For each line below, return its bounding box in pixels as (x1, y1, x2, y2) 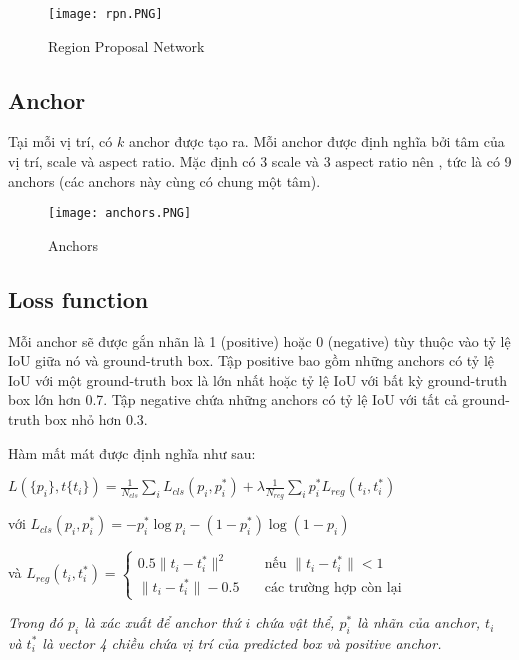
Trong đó (8, 612, 63, 633)
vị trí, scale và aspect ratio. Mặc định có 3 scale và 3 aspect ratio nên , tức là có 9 (8, 151, 512, 172)
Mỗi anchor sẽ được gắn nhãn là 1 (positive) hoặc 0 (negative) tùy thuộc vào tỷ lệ (8, 330, 511, 351)
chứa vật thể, (255, 612, 335, 633)
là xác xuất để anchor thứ (84, 612, 241, 633)
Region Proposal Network (48, 35, 205, 56)
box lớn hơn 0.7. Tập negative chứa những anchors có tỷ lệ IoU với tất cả (8, 389, 458, 410)
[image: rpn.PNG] (48, 7, 163, 21)
